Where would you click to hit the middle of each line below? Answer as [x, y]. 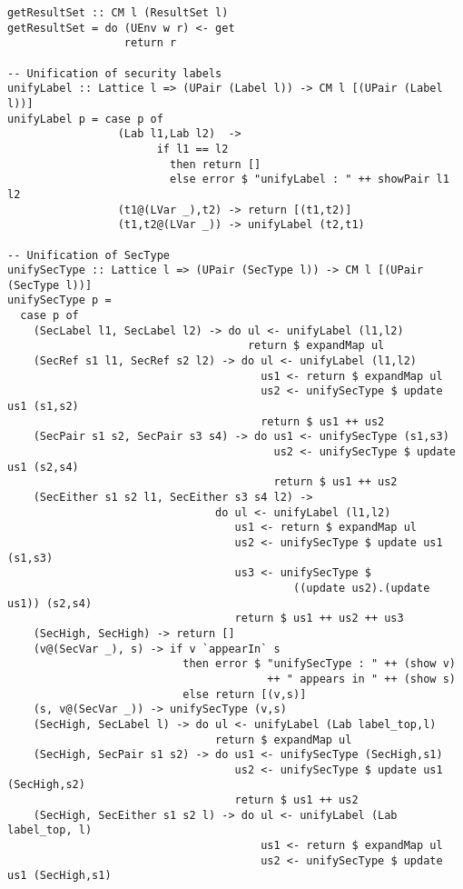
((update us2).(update [362, 588]
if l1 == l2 [192, 149]
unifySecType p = [59, 300]
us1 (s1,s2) [43, 407]
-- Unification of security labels [115, 73]
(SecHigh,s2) [46, 785]
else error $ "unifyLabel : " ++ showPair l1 [309, 180]
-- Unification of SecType [89, 255]
